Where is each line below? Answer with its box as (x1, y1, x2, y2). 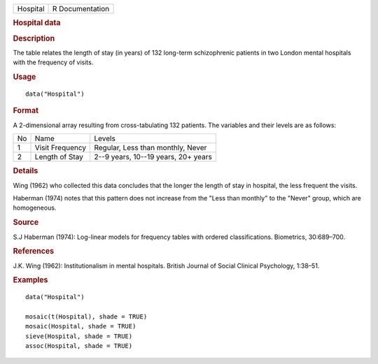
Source (13, 217, 39, 227)
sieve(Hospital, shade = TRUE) (25, 332, 133, 340)
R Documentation (52, 4, 110, 13)
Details (13, 166, 38, 176)
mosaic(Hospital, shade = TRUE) (25, 322, 136, 330)
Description (13, 34, 55, 43)
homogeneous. (13, 203, 57, 212)
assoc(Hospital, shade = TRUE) (25, 342, 133, 350)
